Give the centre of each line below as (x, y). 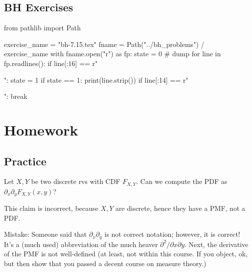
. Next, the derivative (217, 244)
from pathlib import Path (43, 28)
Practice (25, 161)
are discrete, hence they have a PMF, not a (181, 208)
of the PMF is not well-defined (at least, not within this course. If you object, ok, (126, 254)
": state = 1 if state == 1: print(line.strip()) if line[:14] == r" (96, 79)
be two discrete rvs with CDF (76, 181)
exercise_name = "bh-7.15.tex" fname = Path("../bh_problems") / (104, 44)
